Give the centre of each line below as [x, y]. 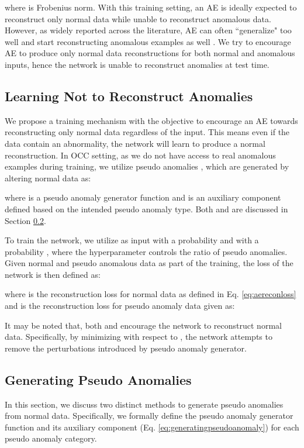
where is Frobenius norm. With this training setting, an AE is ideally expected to [151, 7]
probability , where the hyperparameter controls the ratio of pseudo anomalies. [146, 251]
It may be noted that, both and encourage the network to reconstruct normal [143, 325]
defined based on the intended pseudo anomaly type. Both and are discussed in [146, 209]
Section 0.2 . [25, 220]
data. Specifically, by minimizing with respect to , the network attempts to [139, 337]
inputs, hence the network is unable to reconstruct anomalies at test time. [137, 64]
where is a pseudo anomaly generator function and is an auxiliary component [143, 197]
